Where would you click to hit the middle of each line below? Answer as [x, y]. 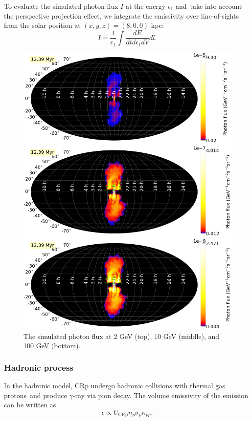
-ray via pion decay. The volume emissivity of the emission [160, 395]
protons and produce [35, 395]
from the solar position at [42, 25]
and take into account [209, 6]
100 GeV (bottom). [52, 346]
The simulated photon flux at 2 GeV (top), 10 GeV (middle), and [122, 336]
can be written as [30, 405]
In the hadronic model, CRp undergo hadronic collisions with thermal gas [115, 386]
